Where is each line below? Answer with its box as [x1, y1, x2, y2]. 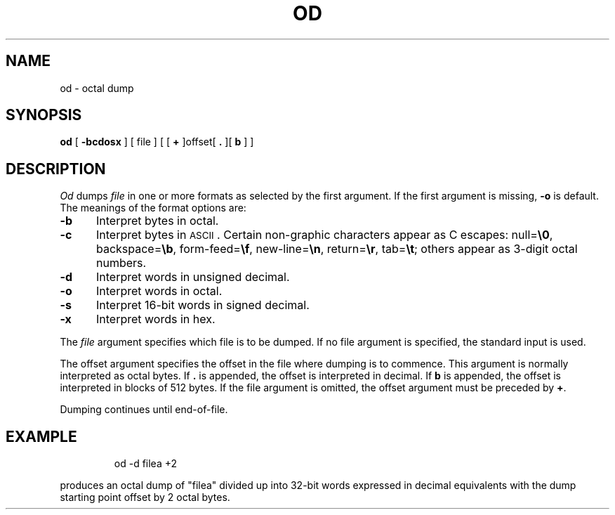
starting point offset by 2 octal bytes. [60, 491, 230, 504]
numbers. [95, 256, 147, 270]
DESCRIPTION [6, 159, 106, 178]
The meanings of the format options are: [60, 202, 246, 214]
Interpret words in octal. [95, 284, 223, 299]
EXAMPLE [6, 427, 77, 445]
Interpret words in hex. [95, 312, 216, 327]
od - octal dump [60, 82, 134, 94]
